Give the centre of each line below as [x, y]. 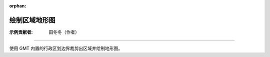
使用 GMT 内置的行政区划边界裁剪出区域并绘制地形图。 [66, 48]
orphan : [18, 6]
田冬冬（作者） [64, 32]
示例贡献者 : [21, 32]
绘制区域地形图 [32, 20]
